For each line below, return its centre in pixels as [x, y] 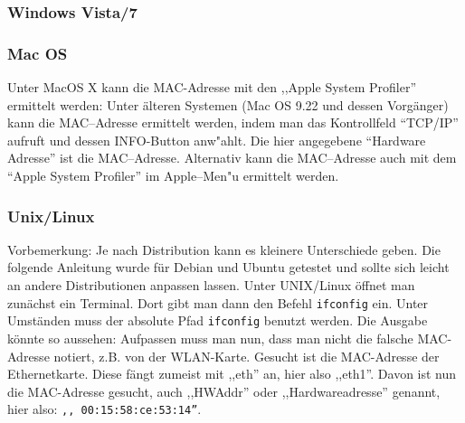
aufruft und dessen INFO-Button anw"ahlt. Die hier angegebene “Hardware [217, 140]
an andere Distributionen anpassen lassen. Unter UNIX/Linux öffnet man [211, 285]
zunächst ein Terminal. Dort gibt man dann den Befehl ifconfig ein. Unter [218, 302]
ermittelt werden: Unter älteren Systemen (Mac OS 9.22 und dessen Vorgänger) [228, 104]
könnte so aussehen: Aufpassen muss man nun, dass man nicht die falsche [210, 338]
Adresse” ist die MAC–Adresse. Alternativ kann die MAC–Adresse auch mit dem [232, 158]
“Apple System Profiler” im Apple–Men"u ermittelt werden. [173, 176]
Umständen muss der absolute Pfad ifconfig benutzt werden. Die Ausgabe [218, 320]
